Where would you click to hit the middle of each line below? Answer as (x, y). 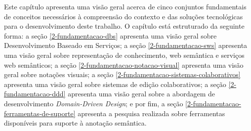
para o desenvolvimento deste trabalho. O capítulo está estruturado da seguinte (124, 26)
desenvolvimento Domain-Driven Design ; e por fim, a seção (94, 103)
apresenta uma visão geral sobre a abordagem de (142, 94)
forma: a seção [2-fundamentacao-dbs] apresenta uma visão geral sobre (110, 35)
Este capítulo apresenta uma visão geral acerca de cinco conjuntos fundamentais (125, 6)
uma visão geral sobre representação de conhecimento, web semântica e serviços (124, 55)
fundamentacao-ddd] (35, 94)
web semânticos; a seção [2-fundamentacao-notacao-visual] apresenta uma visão (124, 65)
